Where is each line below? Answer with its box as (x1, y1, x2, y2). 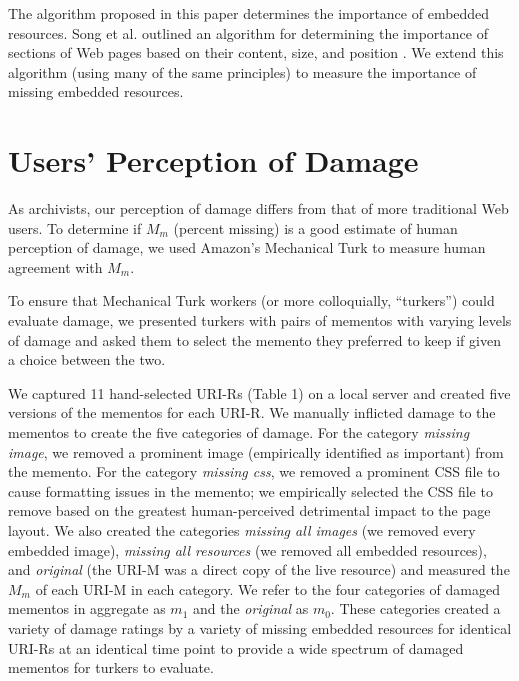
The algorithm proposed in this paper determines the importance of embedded (8, 3, 490, 23)
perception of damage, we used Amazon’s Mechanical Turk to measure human (8, 237, 486, 258)
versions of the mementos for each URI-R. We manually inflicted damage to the (8, 402, 496, 423)
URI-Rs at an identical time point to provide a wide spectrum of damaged (8, 637, 464, 658)
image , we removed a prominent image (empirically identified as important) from (8, 441, 504, 462)
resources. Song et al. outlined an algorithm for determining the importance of (8, 22, 488, 43)
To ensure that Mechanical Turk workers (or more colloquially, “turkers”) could (8, 290, 495, 311)
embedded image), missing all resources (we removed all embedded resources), (8, 539, 487, 560)
